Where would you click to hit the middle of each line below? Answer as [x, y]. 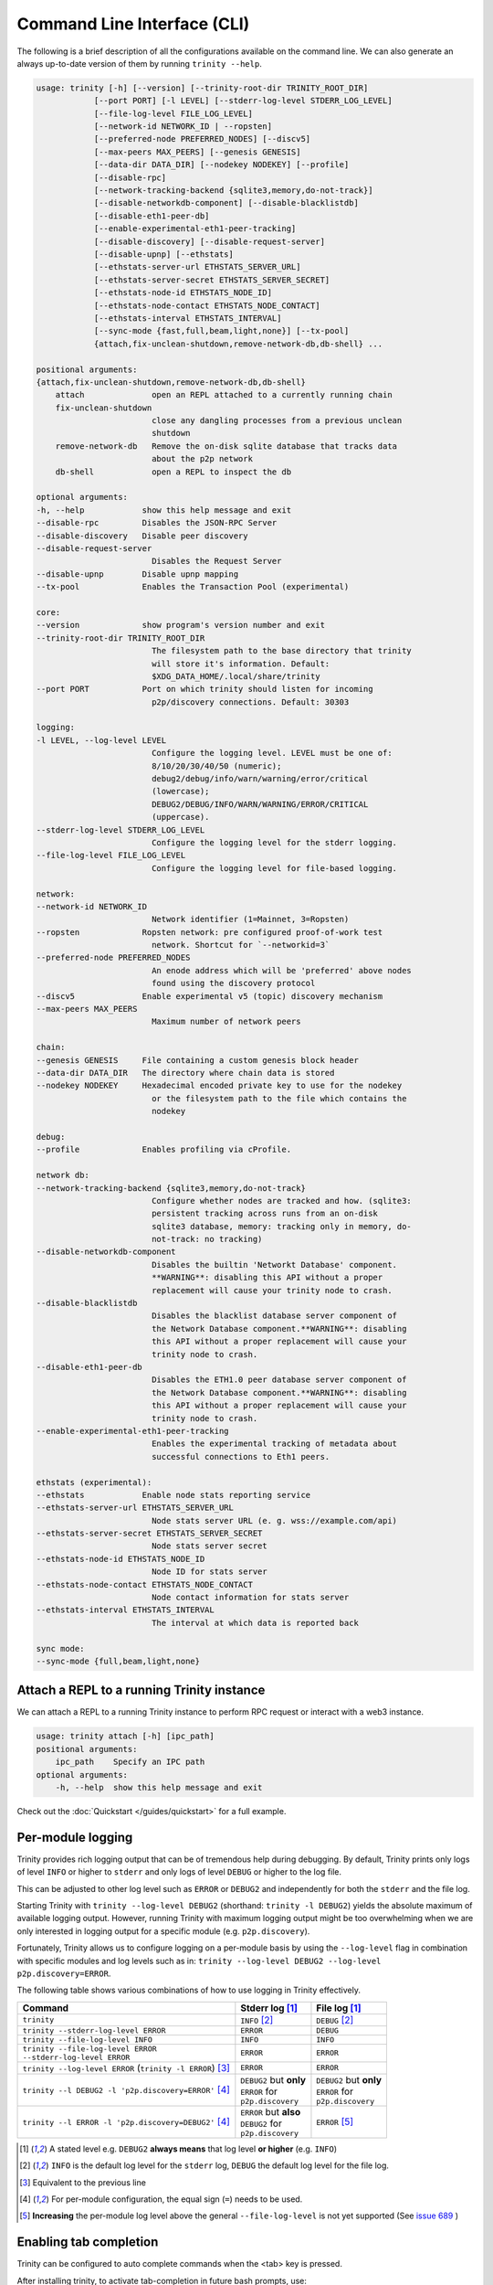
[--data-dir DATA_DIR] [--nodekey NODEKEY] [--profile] [221, 165]
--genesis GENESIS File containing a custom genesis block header [198, 1060]
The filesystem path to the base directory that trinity [282, 651]
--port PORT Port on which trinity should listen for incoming [205, 689]
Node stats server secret [210, 1546]
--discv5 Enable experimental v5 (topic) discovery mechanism [210, 996]
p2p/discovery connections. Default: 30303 [250, 702]
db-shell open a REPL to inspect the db [173, 472]
